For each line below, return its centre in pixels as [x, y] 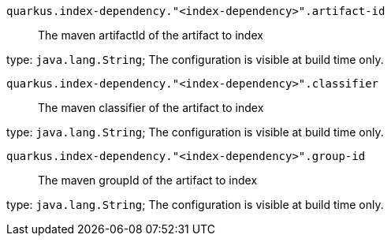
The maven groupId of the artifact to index [148, 180]
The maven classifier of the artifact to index [151, 108]
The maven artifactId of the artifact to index [151, 35]
